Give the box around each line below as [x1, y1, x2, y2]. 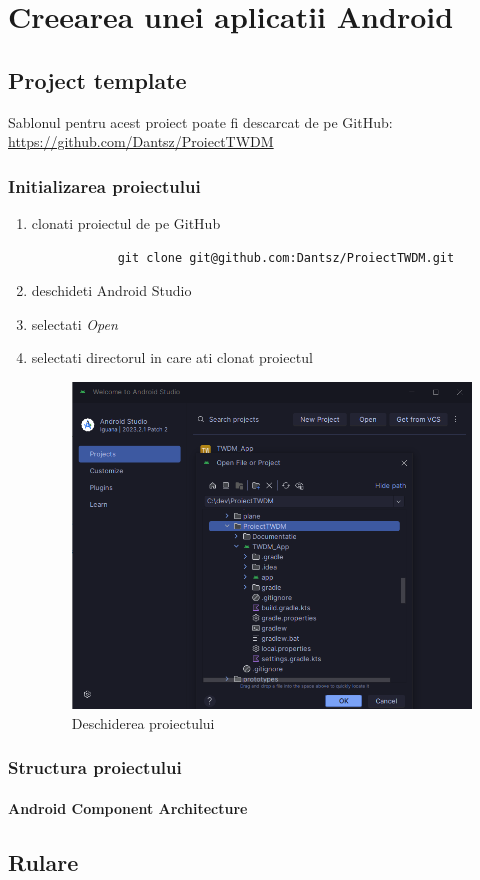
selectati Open [31, 313, 118, 334]
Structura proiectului [8, 755, 182, 780]
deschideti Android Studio [31, 280, 192, 301]
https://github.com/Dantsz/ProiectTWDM [8, 131, 274, 152]
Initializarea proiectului [8, 173, 201, 198]
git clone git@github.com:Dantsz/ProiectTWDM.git [117, 250, 455, 265]
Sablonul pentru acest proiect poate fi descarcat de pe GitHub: [8, 111, 393, 132]
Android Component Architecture [8, 797, 248, 818]
